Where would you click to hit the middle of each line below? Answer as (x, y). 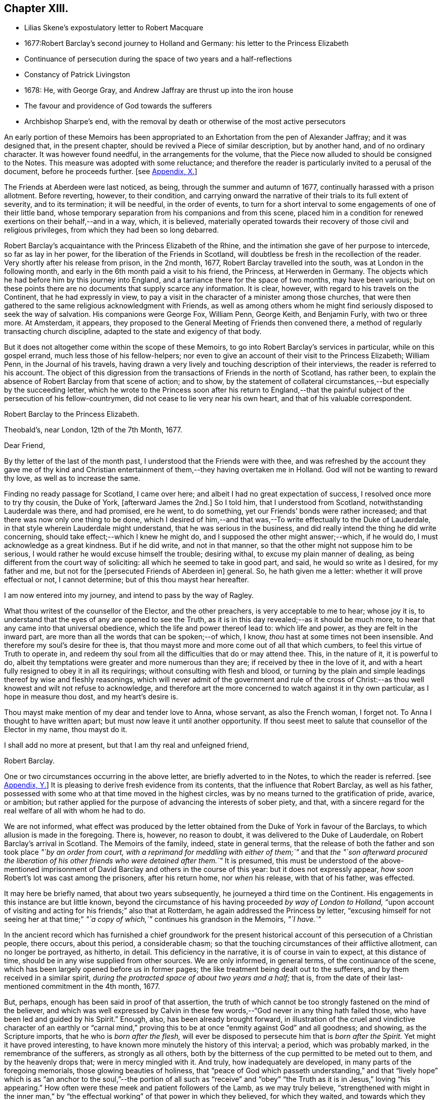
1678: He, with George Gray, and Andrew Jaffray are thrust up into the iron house (159, 90)
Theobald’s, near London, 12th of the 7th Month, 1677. (93, 430)
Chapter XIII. (36, 8)
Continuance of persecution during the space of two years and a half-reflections (158, 59)
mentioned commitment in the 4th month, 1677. (82, 986)
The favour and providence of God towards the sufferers (118, 106)
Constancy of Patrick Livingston (77, 75)
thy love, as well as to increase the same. (72, 478)
